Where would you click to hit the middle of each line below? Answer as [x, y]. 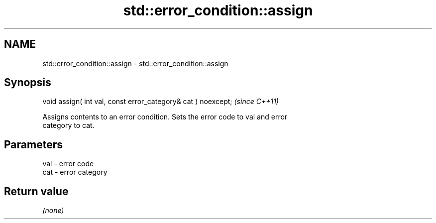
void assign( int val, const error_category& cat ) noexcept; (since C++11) [161, 102]
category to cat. [68, 125]
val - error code [68, 164]
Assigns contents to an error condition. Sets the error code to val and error [165, 117]
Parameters [33, 144]
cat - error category [75, 172]
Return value [36, 191]
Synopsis [28, 83]
